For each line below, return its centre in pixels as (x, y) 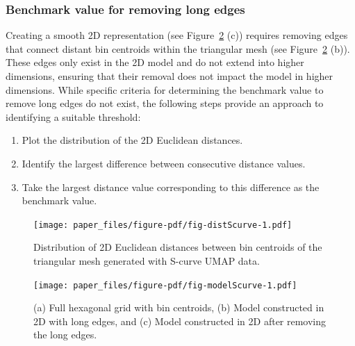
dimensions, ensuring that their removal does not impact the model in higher (170, 76)
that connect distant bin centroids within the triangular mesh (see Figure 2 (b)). (178, 48)
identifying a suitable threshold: (73, 116)
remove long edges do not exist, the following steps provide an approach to (165, 103)
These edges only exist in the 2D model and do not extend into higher (155, 62)
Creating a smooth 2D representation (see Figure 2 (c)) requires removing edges (177, 35)
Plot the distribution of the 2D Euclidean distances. (132, 140)
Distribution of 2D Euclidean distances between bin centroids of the (178, 247)
